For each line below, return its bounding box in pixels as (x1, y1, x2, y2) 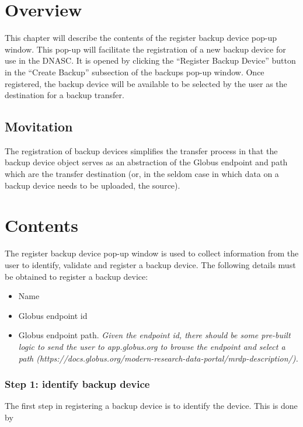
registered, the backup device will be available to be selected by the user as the (5, 77, 287, 89)
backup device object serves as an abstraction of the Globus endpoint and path (5, 156, 288, 168)
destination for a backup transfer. (5, 89, 124, 101)
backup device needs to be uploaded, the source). (5, 179, 180, 191)
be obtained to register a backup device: (5, 270, 148, 282)
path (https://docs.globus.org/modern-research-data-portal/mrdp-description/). (18, 352, 298, 364)
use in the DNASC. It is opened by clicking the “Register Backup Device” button (5, 54, 296, 67)
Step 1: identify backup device (5, 377, 150, 391)
